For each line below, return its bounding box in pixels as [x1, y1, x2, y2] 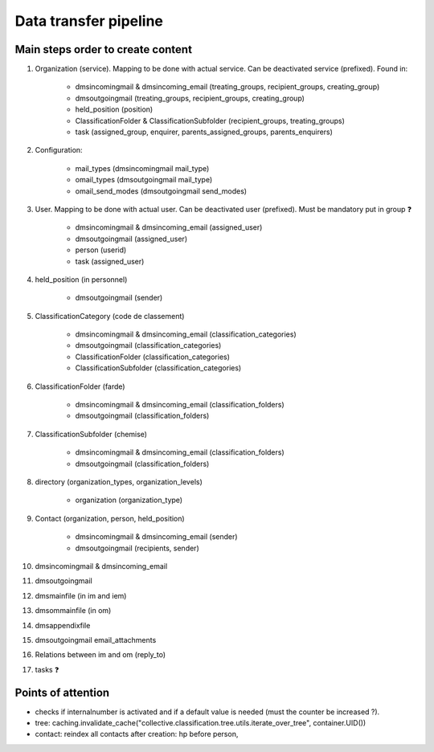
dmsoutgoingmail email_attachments [35, 635, 157, 644]
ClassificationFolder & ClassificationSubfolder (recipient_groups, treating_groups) [75, 116, 346, 125]
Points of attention [14, 685, 110, 699]
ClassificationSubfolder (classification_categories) [75, 363, 242, 373]
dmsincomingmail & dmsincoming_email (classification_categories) [75, 329, 297, 339]
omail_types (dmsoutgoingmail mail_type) [75, 175, 213, 185]
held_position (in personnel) [35, 274, 128, 284]
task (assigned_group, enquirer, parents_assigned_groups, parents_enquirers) [75, 127, 334, 137]
